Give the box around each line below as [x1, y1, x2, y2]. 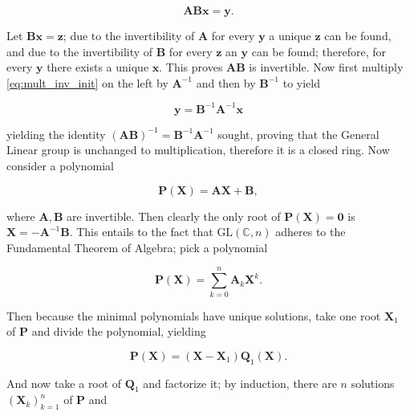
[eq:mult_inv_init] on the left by [6, 74, 168, 91]
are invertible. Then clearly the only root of [67, 207, 281, 224]
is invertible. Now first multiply [249, 59, 404, 75]
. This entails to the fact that [69, 223, 213, 240]
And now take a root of [6, 374, 122, 391]
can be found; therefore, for [251, 43, 387, 59]
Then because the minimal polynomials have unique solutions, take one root [6, 307, 381, 324]
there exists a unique [47, 59, 149, 75]
